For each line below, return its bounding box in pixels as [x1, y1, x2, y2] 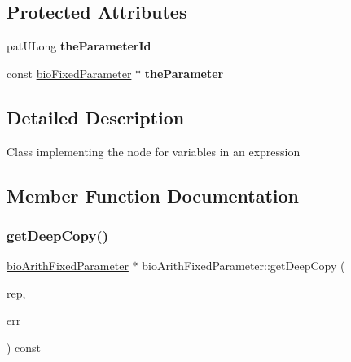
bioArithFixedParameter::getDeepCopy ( [142, 257, 345, 274]
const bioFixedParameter [7, 64, 132, 81]
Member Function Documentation [7, 182, 300, 207]
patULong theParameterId [7, 37, 151, 55]
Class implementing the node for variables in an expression [7, 142, 301, 159]
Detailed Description [7, 104, 185, 129]
